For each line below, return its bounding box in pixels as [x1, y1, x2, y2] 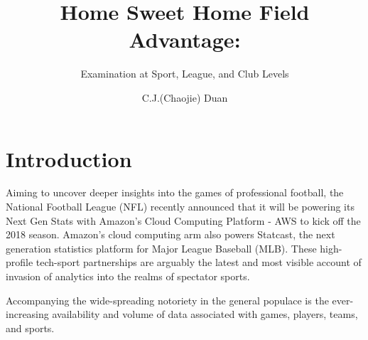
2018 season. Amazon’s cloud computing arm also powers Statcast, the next [6, 227, 335, 242]
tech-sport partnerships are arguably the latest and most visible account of [36, 255, 362, 270]
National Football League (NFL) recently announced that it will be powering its [6, 199, 355, 214]
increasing [6, 307, 49, 322]
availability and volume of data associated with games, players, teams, [52, 307, 358, 322]
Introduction [6, 144, 132, 173]
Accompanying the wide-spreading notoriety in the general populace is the [6, 292, 329, 307]
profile [6, 255, 33, 270]
